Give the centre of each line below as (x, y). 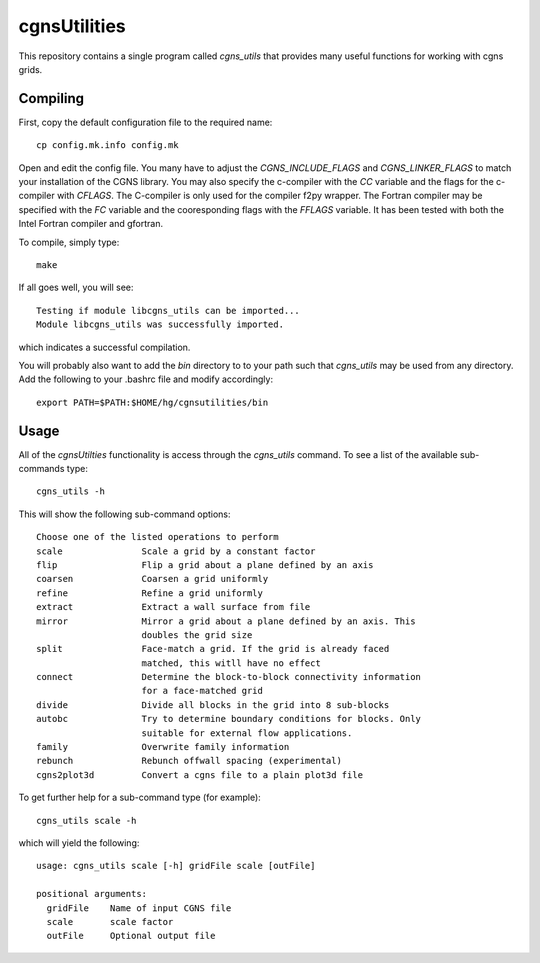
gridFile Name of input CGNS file (139, 908)
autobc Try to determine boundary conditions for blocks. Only (229, 719)
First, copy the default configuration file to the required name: (145, 122)
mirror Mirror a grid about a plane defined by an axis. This (226, 621)
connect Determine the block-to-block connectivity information (229, 677)
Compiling (51, 98)
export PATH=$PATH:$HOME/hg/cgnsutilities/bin (152, 402)
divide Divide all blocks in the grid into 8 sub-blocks (213, 704)
